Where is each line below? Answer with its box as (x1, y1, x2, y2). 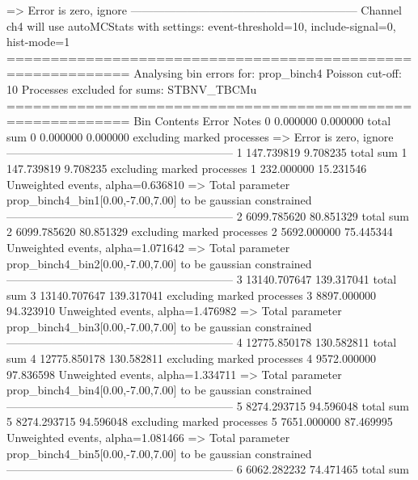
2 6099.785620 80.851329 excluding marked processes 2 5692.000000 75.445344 (6, 223, 393, 240)
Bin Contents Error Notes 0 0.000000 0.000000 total (133, 112, 391, 129)
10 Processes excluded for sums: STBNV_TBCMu (6, 80, 257, 97)
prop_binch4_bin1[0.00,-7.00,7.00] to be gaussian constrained (6, 192, 312, 208)
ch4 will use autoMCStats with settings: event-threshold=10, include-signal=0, (6, 17, 396, 34)
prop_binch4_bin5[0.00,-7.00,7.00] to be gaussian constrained (6, 444, 312, 461)
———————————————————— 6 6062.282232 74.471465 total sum (6, 461, 409, 478)
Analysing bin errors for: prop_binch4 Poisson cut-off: (133, 65, 402, 82)
